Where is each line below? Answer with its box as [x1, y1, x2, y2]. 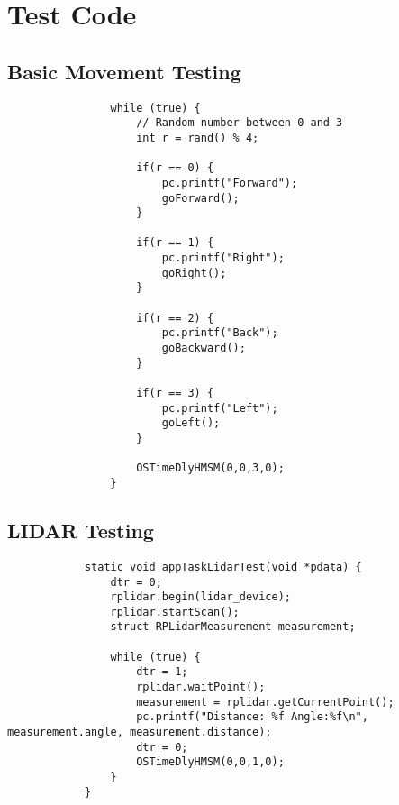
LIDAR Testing [7, 517, 154, 544]
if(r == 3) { [136, 387, 214, 400]
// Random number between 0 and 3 [136, 116, 343, 130]
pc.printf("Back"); [161, 326, 278, 340]
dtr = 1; [136, 665, 188, 679]
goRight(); [161, 266, 227, 279]
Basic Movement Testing [7, 57, 241, 85]
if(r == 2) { [136, 311, 214, 325]
